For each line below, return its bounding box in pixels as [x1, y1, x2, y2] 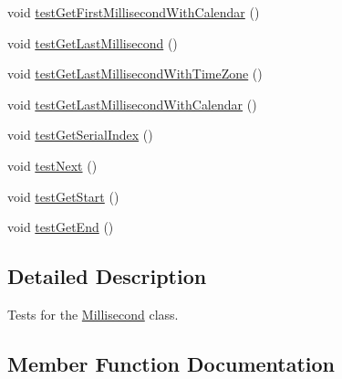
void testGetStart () [7, 186, 119, 205]
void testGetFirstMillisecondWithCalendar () [7, 3, 260, 21]
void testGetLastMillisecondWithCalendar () [7, 94, 257, 113]
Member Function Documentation [7, 349, 336, 377]
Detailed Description [7, 262, 207, 290]
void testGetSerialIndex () [7, 125, 153, 144]
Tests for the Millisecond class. [7, 304, 179, 323]
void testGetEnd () [7, 217, 114, 237]
